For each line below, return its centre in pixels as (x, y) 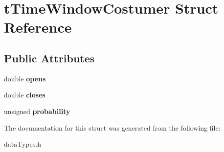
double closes (25, 95)
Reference (38, 27)
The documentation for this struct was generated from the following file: (112, 127)
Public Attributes (49, 58)
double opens (25, 78)
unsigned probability (37, 111)
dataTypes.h (22, 144)
